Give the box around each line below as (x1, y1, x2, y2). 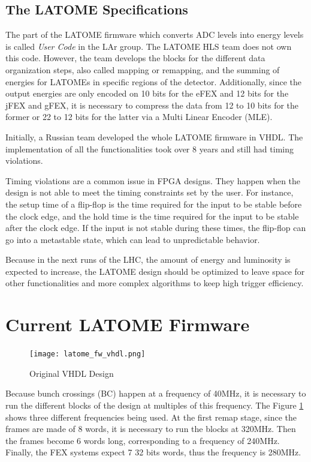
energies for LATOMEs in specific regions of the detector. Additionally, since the (5, 75, 302, 88)
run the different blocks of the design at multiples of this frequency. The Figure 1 (5, 399, 304, 412)
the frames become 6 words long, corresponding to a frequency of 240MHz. (5, 434, 280, 446)
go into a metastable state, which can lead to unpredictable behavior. (5, 233, 260, 245)
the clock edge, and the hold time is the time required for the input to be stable (5, 209, 299, 222)
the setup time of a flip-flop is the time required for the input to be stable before (5, 197, 302, 210)
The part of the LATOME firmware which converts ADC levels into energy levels (5, 28, 304, 41)
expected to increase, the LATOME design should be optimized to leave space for (5, 265, 305, 277)
